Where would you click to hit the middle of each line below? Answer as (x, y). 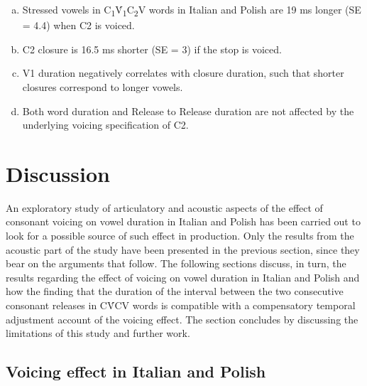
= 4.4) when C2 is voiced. (78, 25)
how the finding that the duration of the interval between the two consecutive (175, 291)
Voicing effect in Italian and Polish (136, 371)
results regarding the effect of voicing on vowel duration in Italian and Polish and (183, 277)
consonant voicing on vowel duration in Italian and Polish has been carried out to (183, 221)
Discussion (58, 173)
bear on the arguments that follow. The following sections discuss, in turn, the (176, 263)
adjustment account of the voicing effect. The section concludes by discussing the (182, 319)
